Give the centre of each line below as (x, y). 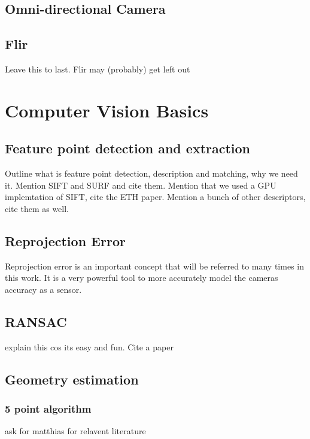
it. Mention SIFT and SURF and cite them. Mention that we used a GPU (141, 185)
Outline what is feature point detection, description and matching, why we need (151, 173)
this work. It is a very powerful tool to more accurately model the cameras (142, 278)
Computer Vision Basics (107, 110)
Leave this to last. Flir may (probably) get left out (98, 69)
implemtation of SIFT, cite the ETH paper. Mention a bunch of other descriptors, (155, 197)
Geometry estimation (72, 379)
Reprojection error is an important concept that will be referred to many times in (154, 266)
